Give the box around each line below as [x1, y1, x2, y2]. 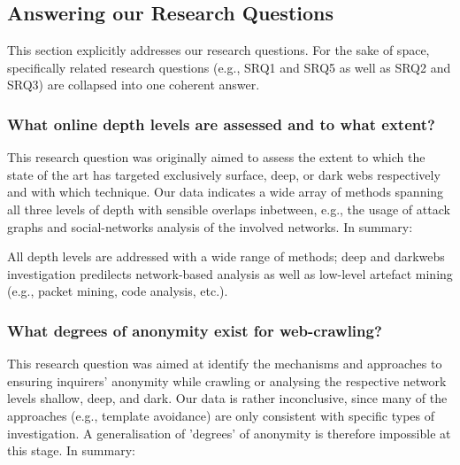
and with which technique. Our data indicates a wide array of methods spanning [7, 182, 444, 201]
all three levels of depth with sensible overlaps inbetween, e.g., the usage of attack [7, 199, 450, 218]
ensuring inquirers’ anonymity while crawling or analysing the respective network [7, 371, 447, 390]
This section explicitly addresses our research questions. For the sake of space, [7, 41, 430, 59]
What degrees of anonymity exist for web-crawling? [7, 319, 382, 341]
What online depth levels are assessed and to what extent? [7, 112, 435, 135]
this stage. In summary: [7, 441, 135, 460]
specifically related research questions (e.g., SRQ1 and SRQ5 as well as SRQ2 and [7, 58, 451, 76]
